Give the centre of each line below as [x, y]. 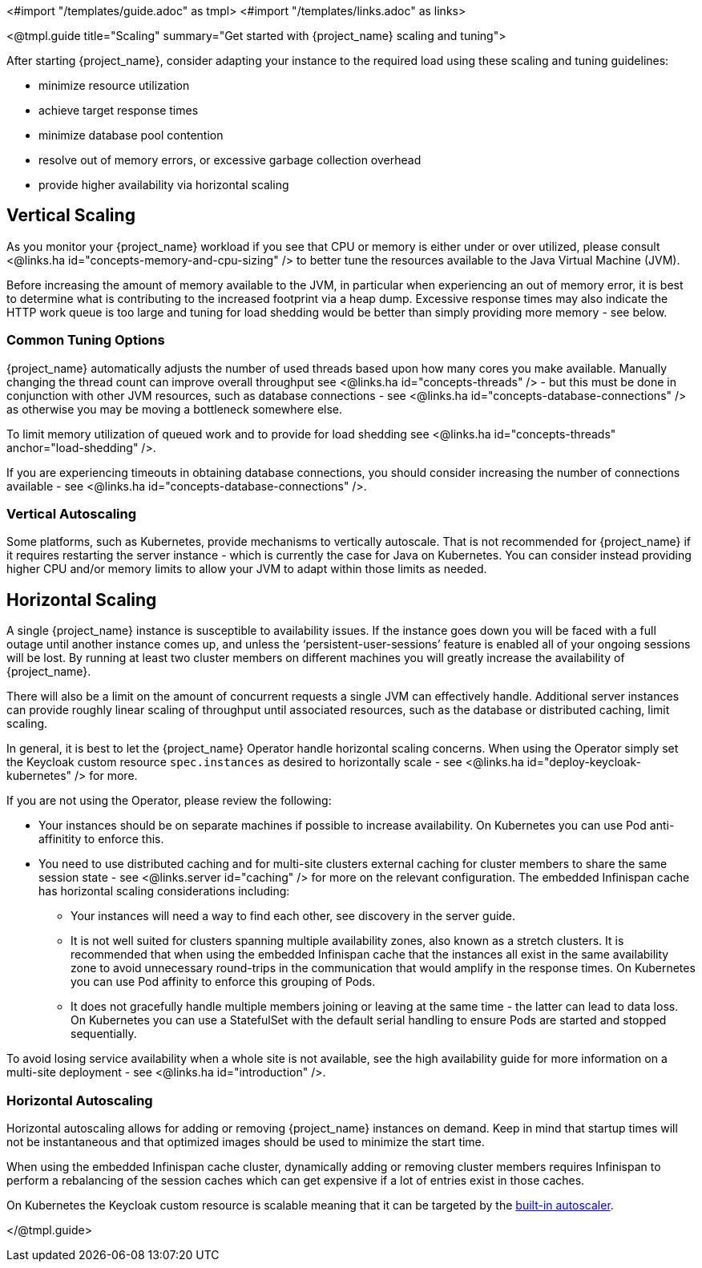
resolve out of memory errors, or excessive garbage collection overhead [230, 160]
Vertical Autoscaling [72, 513]
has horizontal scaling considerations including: [164, 891]
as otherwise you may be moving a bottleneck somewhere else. [175, 409]
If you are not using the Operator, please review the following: [169, 801]
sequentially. [104, 1034]
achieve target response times [119, 110]
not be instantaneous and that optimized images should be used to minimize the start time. [246, 1141]
